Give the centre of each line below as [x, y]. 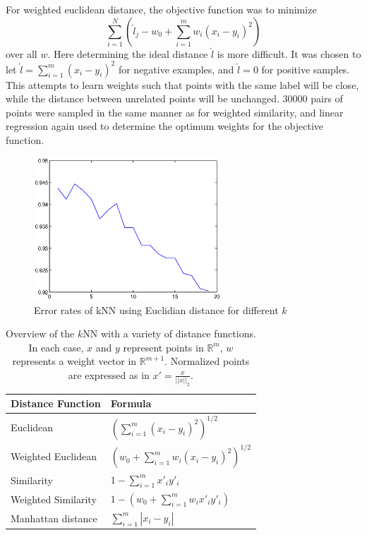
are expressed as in [109, 374]
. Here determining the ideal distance [128, 53]
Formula [131, 403]
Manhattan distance [54, 518]
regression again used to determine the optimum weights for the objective [164, 126]
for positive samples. [306, 69]
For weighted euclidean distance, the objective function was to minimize [161, 9]
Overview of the [40, 333]
